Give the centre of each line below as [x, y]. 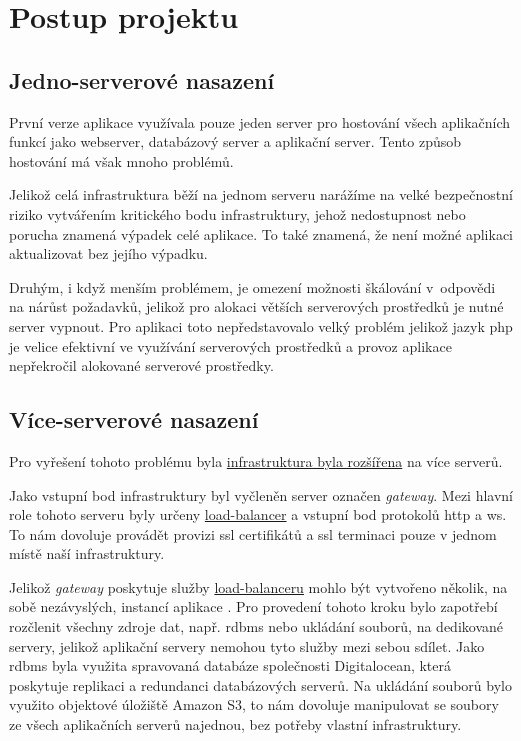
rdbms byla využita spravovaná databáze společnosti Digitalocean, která [230, 665]
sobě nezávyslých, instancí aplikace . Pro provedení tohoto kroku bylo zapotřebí [253, 606]
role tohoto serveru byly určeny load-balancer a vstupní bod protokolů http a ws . [258, 514]
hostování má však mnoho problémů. [121, 160]
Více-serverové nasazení [134, 419]
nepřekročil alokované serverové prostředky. [141, 365]
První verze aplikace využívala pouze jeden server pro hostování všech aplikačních [260, 121]
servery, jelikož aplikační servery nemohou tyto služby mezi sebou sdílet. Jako [247, 645]
